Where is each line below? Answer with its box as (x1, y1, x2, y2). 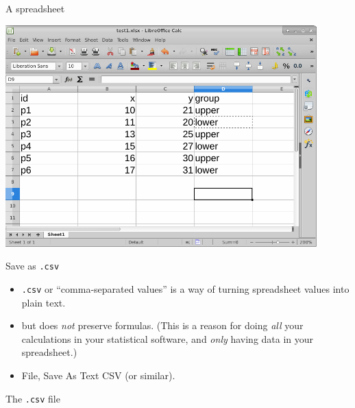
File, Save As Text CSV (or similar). (21, 368, 175, 382)
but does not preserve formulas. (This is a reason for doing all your (21, 318, 304, 333)
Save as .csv (5, 259, 60, 273)
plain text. (21, 295, 66, 309)
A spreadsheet (5, 1, 65, 15)
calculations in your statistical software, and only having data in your (21, 331, 314, 346)
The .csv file (5, 391, 60, 405)
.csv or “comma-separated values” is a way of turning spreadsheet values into (21, 281, 350, 296)
